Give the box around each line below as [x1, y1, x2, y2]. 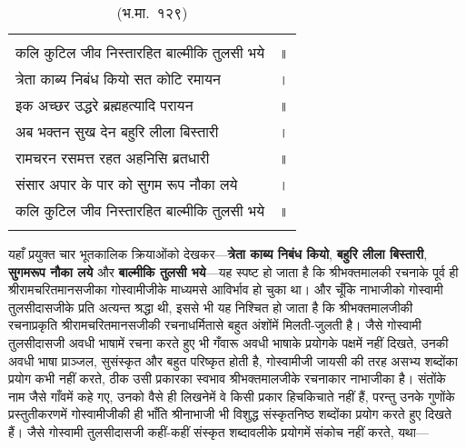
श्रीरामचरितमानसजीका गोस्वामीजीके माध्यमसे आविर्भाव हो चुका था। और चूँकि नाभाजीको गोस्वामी [8, 280, 443, 299]
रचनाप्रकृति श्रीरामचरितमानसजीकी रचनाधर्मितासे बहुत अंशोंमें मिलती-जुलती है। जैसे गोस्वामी [8, 315, 421, 334]
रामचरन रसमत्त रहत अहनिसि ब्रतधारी [15, 147, 210, 168]
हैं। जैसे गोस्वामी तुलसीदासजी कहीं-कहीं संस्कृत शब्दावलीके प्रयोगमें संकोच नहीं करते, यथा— [8, 422, 429, 441]
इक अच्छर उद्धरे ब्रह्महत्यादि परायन [15, 95, 193, 115]
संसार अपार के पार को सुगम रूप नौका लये [15, 174, 238, 194]
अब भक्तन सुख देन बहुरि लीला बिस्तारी [15, 121, 219, 142]
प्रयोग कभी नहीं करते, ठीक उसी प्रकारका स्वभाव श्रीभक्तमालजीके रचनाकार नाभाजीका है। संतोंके [8, 369, 446, 388]
